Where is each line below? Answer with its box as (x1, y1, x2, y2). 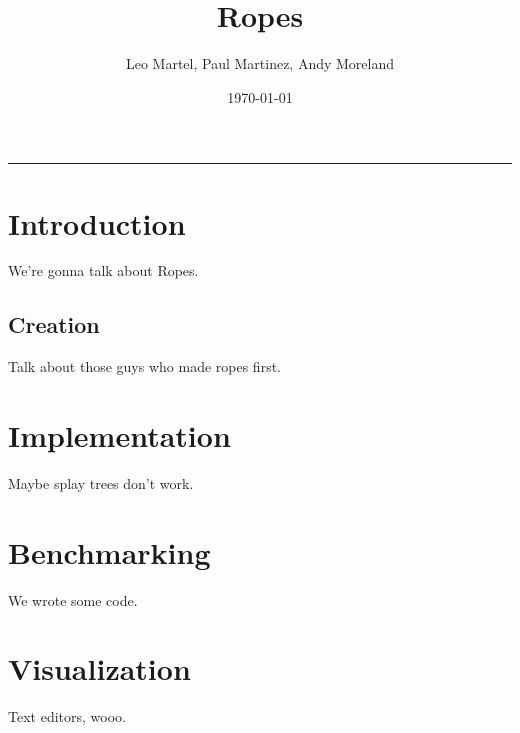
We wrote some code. (8, 589, 138, 610)
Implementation (8, 415, 231, 456)
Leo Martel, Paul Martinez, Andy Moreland (125, 53, 395, 74)
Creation (8, 309, 100, 340)
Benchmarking (8, 531, 211, 572)
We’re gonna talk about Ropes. (8, 260, 199, 281)
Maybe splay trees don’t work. (8, 472, 194, 493)
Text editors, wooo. (8, 706, 126, 727)
